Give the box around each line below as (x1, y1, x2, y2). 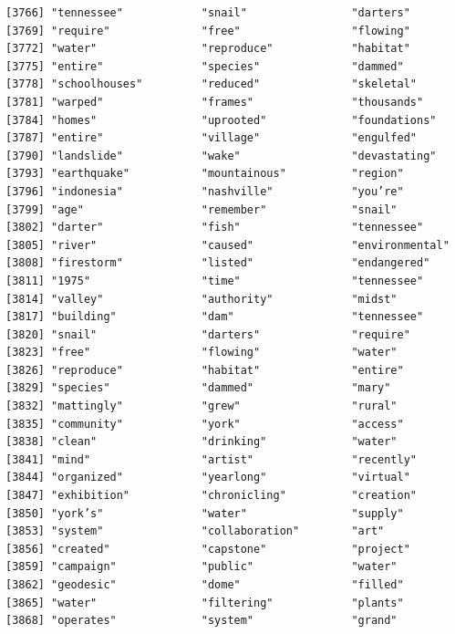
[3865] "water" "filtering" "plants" (5, 596, 404, 609)
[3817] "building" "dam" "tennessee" (5, 310, 424, 324)
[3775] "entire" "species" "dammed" (5, 59, 404, 73)
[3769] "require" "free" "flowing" (5, 24, 410, 37)
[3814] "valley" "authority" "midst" (5, 292, 398, 306)
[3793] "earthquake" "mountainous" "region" (5, 167, 404, 181)
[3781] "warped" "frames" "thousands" (5, 95, 424, 109)
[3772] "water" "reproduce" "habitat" (5, 42, 410, 56)
